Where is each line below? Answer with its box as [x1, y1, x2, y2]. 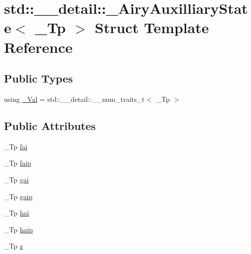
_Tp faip [4, 158, 31, 168]
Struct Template [95, 17, 209, 38]
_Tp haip [4, 224, 33, 234]
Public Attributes [4, 118, 96, 133]
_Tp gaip [4, 191, 33, 201]
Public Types [4, 71, 73, 86]
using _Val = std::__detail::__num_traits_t [4, 93, 145, 104]
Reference [4, 37, 73, 57]
